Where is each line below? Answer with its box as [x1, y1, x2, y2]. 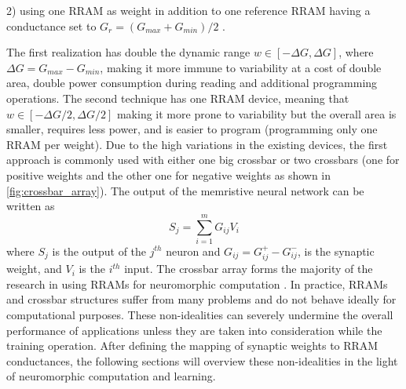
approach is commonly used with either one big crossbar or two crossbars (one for [6, 151, 400, 168]
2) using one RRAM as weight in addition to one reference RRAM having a [6, 2, 371, 18]
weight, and [6, 260, 62, 277]
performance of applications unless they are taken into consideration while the [6, 322, 382, 338]
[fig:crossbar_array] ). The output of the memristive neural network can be [6, 182, 364, 198]
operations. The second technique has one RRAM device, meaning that [6, 89, 349, 106]
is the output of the [52, 242, 147, 259]
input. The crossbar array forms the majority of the [124, 260, 373, 277]
